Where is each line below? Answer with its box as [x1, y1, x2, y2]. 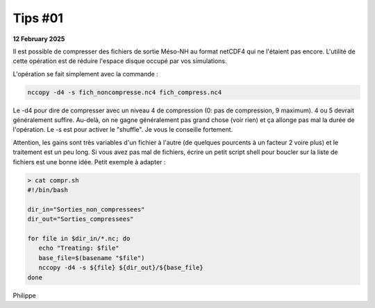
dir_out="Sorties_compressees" [27, 215, 135, 223]
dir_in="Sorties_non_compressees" [27, 205, 145, 213]
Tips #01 [12, 10, 64, 26]
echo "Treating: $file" [38, 244, 119, 253]
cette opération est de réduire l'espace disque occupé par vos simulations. [12, 57, 227, 65]
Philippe [12, 291, 36, 300]
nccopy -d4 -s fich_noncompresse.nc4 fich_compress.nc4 [27, 88, 222, 96]
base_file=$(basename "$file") [38, 254, 145, 262]
